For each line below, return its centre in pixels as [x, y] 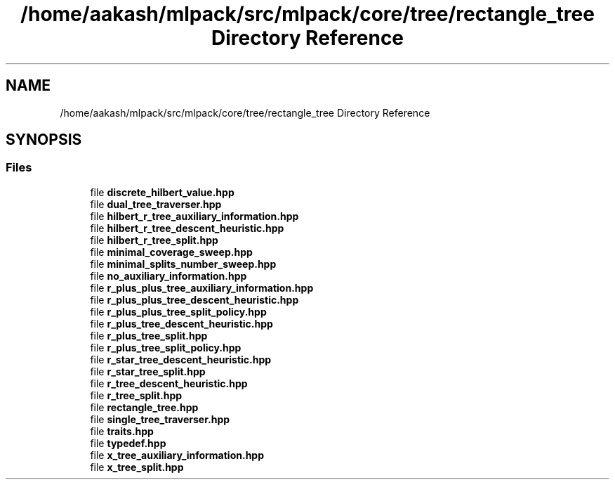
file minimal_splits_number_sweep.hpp [183, 264]
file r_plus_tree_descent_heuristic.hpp [181, 323]
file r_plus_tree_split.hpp [149, 335]
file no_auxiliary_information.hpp [168, 276]
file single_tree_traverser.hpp [160, 419]
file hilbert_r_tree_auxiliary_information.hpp [194, 216]
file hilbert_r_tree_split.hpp [154, 240]
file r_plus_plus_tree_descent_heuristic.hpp [194, 299]
